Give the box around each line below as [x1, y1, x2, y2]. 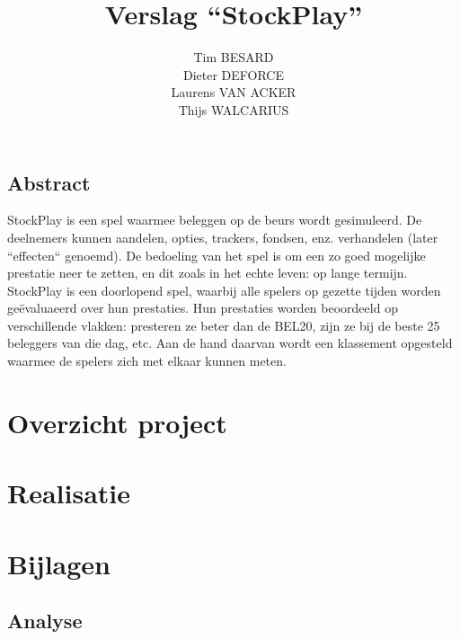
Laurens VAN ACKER [171, 83, 296, 102]
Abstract [7, 168, 91, 196]
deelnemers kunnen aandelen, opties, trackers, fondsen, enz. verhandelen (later [7, 227, 438, 246]
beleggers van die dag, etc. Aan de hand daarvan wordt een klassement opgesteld [7, 333, 453, 352]
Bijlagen [7, 545, 111, 581]
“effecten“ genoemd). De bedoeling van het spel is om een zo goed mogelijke [7, 245, 426, 264]
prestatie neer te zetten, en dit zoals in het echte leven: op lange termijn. [7, 263, 408, 282]
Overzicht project [7, 404, 227, 440]
